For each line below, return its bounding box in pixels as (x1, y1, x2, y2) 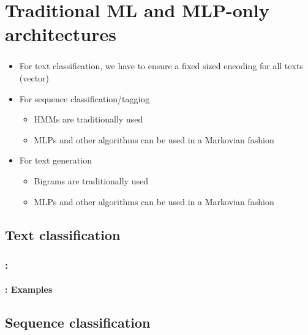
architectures (5, 21, 116, 47)
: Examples (5, 283, 53, 296)
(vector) (19, 72, 50, 85)
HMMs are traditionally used (34, 113, 143, 126)
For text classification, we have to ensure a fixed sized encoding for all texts (19, 59, 303, 72)
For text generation (19, 154, 92, 167)
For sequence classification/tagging (19, 92, 150, 105)
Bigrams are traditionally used (34, 175, 148, 187)
